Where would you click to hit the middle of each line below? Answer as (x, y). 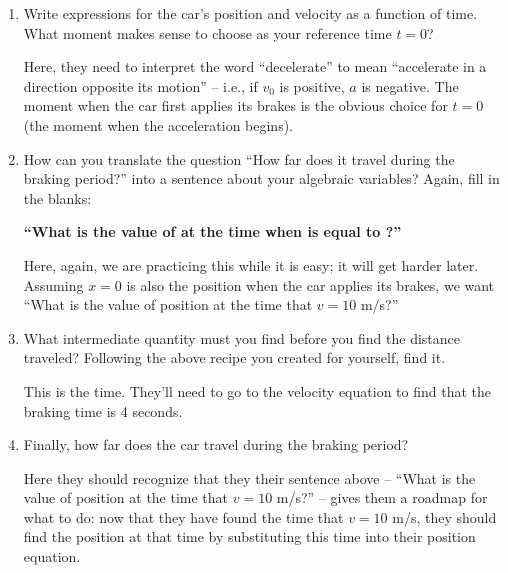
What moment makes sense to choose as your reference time (207, 32)
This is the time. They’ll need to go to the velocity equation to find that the (257, 390)
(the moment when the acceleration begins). (158, 124)
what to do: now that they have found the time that (183, 516)
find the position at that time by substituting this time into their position (249, 536)
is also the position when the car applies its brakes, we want (310, 284)
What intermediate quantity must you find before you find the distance (242, 337)
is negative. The (410, 85)
